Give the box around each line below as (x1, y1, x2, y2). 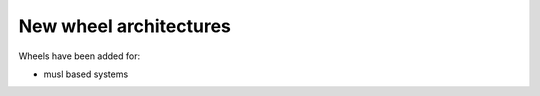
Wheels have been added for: (18, 50, 140, 62)
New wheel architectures (18, 15, 232, 37)
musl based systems (43, 68, 129, 80)
